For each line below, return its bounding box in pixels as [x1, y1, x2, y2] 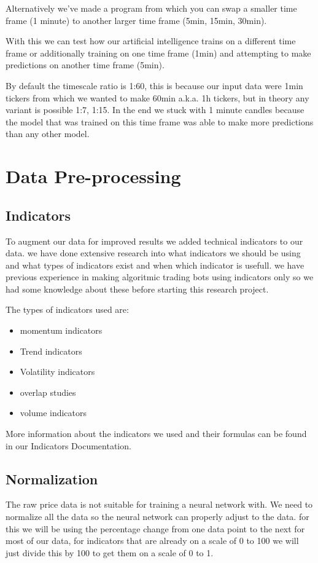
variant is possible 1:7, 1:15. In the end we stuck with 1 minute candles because [6, 103, 304, 116]
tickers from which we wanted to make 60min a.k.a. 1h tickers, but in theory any [6, 91, 309, 104]
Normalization [6, 469, 98, 488]
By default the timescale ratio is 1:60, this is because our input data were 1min [6, 79, 303, 92]
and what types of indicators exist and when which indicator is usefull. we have [6, 258, 304, 271]
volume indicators [20, 406, 87, 419]
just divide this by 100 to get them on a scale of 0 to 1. [6, 546, 214, 559]
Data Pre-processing [6, 163, 181, 189]
